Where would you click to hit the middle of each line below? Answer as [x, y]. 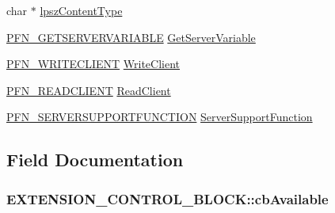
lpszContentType [81, 10]
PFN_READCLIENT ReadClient [89, 90]
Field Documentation [95, 160]
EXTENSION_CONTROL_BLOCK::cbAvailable [167, 198]
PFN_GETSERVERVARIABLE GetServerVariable [131, 37]
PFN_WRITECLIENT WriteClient [93, 64]
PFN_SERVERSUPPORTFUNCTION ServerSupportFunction [160, 117]
